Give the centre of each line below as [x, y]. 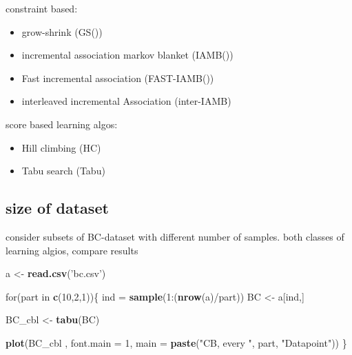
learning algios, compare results [72, 250]
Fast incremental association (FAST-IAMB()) [118, 78]
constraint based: [42, 8]
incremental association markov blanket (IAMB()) [127, 55]
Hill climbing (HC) [61, 147]
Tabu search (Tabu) [63, 171]
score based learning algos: [62, 124]
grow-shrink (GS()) [62, 31]
